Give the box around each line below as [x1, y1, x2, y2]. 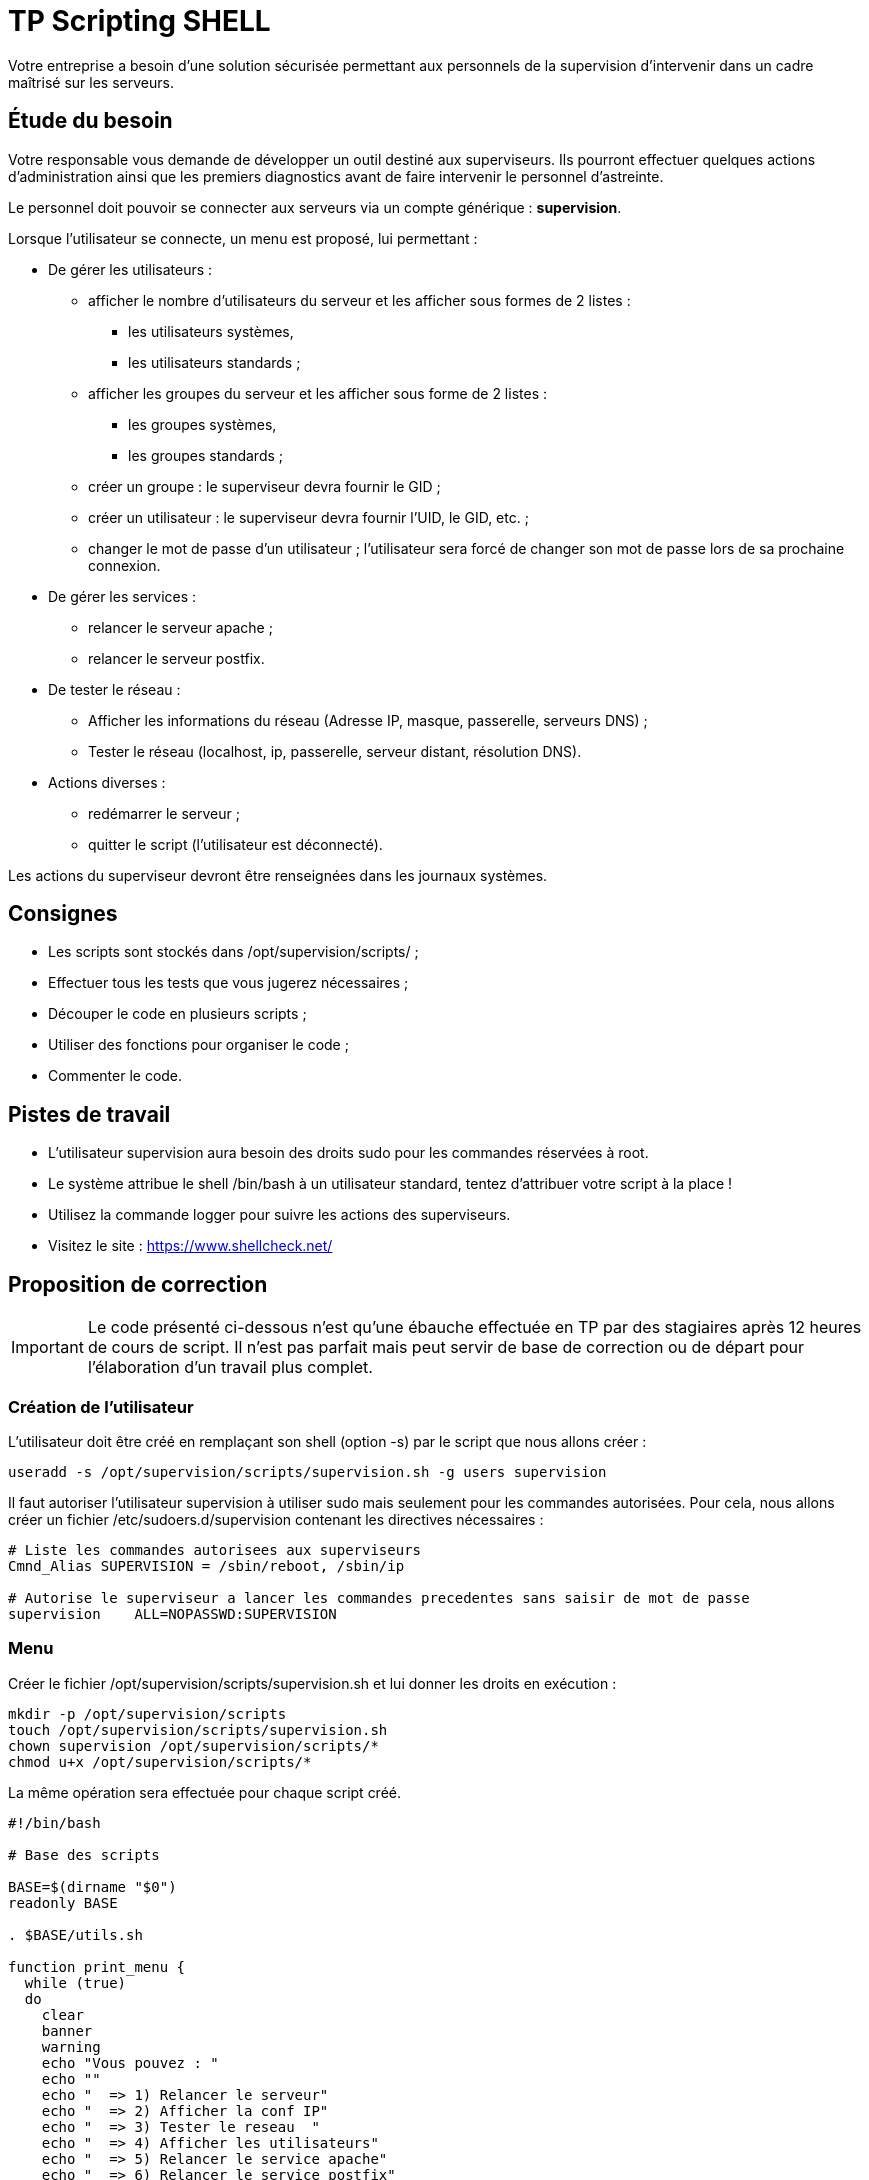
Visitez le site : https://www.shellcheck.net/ [48, 1237, 333, 1255]
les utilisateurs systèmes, [128, 322, 294, 340]
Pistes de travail [8, 1101, 171, 1127]
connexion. [88, 556, 161, 574]
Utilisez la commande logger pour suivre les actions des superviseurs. [48, 1206, 511, 1224]
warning [41, 2038, 101, 2055]
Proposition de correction [8, 1271, 268, 1297]
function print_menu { [8, 1958, 186, 1975]
